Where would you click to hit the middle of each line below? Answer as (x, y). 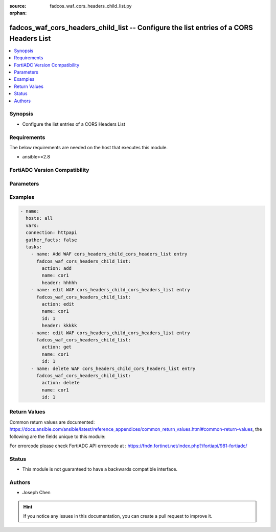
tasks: (34, 247)
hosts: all (39, 218)
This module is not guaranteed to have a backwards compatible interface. (100, 469)
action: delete (61, 383)
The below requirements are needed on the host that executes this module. (89, 147)
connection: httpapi (51, 233)
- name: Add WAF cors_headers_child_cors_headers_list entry (109, 254)
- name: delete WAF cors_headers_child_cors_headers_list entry (113, 368)
